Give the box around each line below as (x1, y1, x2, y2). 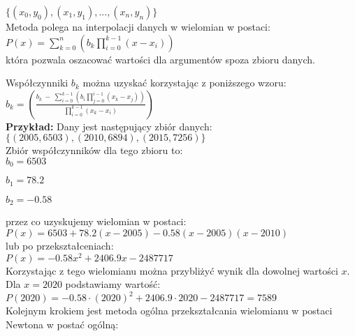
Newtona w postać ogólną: (6, 316, 119, 331)
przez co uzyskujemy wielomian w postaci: (6, 214, 187, 229)
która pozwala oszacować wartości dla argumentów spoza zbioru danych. (6, 52, 315, 66)
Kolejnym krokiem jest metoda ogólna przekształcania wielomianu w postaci (6, 303, 333, 318)
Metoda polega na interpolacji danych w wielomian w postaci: (6, 20, 270, 33)
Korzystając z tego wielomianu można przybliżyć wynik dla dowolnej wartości (6, 263, 338, 277)
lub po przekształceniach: (6, 238, 114, 252)
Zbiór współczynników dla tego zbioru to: (6, 143, 183, 158)
